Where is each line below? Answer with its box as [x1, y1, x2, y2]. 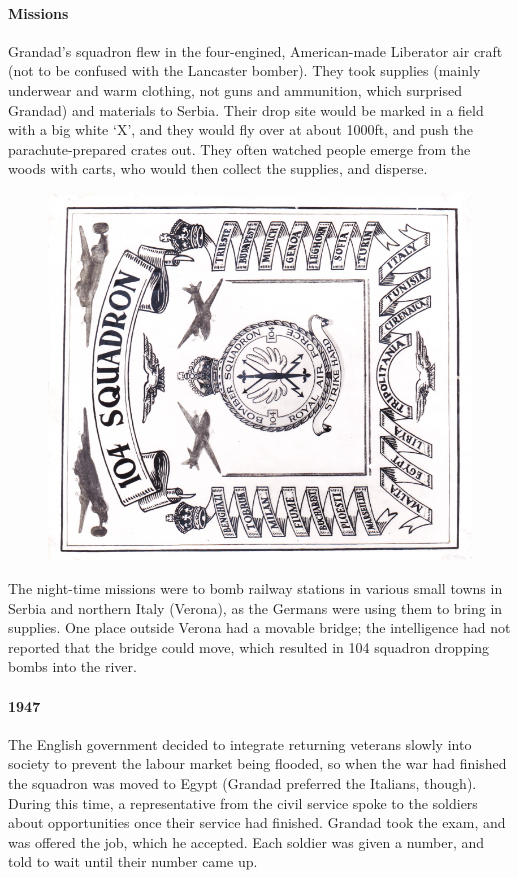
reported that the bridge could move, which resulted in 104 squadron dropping [8, 636, 490, 657]
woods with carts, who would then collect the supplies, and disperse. [8, 158, 428, 179]
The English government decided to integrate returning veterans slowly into [8, 733, 472, 754]
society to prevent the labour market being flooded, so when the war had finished [8, 753, 507, 774]
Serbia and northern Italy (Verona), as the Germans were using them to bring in [8, 597, 503, 618]
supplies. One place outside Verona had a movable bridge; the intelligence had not [8, 617, 511, 638]
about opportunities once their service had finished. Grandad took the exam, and [8, 812, 506, 833]
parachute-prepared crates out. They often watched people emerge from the [8, 138, 471, 159]
